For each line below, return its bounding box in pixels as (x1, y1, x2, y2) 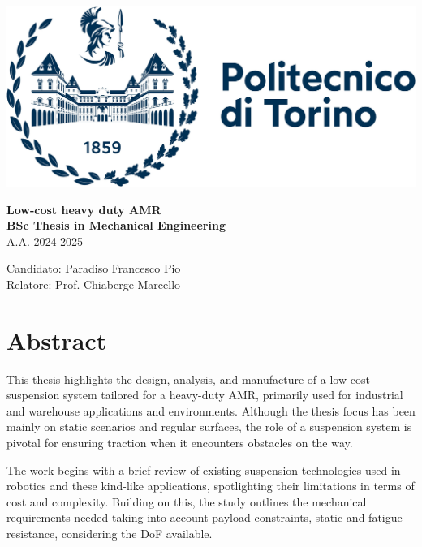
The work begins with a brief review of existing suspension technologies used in (6, 461, 401, 478)
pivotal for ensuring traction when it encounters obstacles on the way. (6, 434, 353, 451)
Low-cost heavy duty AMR (6, 200, 161, 218)
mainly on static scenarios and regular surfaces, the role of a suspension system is (6, 418, 412, 435)
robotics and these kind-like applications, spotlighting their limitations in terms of (6, 477, 415, 494)
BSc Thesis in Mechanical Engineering (6, 217, 226, 234)
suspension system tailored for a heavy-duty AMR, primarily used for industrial (6, 386, 403, 403)
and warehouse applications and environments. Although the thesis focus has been (6, 402, 416, 419)
